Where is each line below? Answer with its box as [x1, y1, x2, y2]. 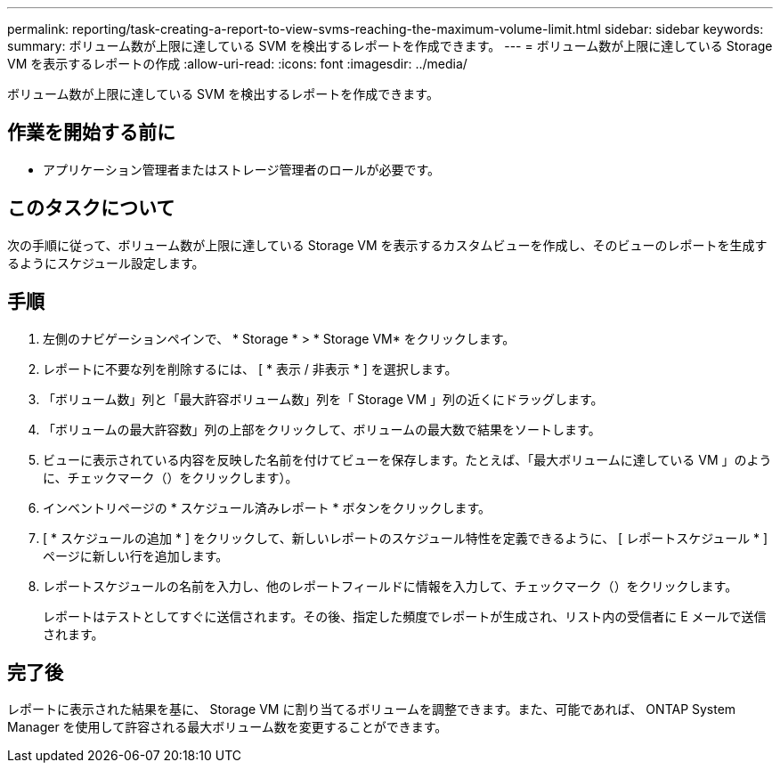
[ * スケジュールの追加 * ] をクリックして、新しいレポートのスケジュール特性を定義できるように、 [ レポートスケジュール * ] [43, 530, 768, 546]
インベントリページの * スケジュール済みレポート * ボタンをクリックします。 [43, 499, 492, 515]
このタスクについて [7, 197, 175, 220]
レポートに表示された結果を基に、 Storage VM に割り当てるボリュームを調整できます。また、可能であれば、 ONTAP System [7, 701, 736, 717]
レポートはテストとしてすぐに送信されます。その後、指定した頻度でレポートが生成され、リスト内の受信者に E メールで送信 [43, 608, 767, 624]
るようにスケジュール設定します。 [7, 255, 205, 271]
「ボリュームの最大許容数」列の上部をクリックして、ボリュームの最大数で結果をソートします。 [43, 421, 601, 437]
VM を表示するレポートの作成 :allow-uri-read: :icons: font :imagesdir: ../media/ [7, 56, 467, 71]
